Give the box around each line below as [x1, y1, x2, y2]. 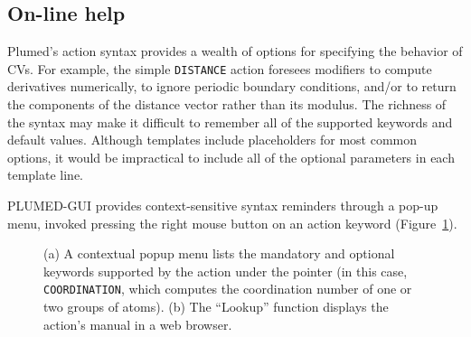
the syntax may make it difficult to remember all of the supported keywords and [7, 112, 453, 131]
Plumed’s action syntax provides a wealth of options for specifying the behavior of [7, 42, 463, 61]
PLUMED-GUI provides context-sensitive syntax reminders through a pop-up [7, 196, 438, 215]
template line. [7, 165, 83, 184]
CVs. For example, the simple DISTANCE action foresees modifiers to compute [7, 59, 432, 78]
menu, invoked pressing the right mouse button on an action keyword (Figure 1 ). [7, 213, 457, 232]
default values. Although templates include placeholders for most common [7, 130, 418, 149]
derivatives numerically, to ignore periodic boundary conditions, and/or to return [7, 77, 457, 96]
